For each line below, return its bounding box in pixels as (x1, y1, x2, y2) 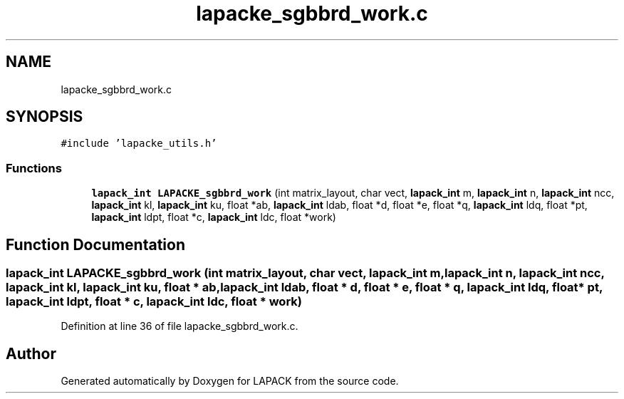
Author (6, 344, 56, 363)
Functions (6, 160, 62, 175)
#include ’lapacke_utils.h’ (61, 138, 217, 150)
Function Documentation (6, 235, 185, 254)
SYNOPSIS (6, 108, 83, 126)
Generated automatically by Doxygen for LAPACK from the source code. (61, 375, 399, 388)
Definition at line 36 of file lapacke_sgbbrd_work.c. (61, 320, 298, 333)
